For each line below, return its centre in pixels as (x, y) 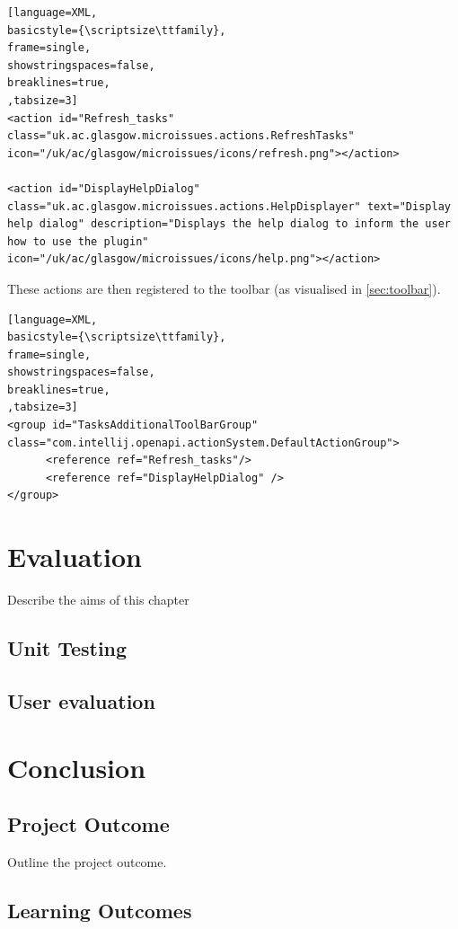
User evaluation (81, 700)
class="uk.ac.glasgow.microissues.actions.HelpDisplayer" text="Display (229, 206)
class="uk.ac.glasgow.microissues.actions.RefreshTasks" (181, 136)
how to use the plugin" (78, 241)
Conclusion (77, 767)
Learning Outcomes (100, 910)
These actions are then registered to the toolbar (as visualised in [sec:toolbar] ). (224, 288)
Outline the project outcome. (87, 861)
